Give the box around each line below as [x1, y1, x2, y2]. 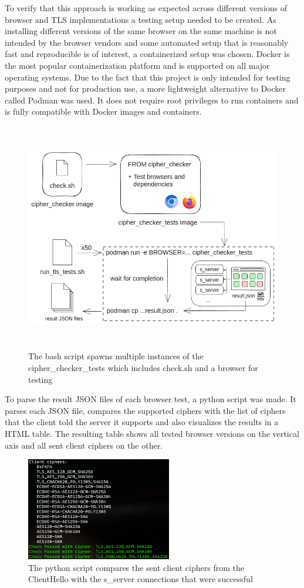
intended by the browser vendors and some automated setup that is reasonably [5, 36, 289, 48]
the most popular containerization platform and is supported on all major [5, 59, 270, 71]
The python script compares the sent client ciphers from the [28, 561, 244, 573]
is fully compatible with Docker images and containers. [5, 105, 202, 118]
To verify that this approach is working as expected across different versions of [5, 2, 288, 14]
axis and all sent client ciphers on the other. [5, 439, 163, 451]
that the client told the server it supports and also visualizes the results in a [5, 416, 279, 428]
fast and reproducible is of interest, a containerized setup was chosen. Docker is [5, 48, 290, 60]
